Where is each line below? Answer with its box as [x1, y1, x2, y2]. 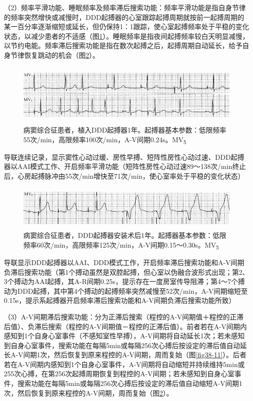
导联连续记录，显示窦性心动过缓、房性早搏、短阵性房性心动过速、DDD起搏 [4, 151, 245, 162]
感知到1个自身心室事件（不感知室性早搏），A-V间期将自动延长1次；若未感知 [4, 331, 245, 341]
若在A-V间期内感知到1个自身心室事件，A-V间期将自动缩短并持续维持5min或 [4, 359, 245, 369]
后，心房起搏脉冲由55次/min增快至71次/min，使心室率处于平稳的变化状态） [4, 171, 245, 181]
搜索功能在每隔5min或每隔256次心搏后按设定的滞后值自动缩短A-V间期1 [17, 378, 242, 388]
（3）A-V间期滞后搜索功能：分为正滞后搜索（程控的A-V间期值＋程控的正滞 [4, 311, 244, 321]
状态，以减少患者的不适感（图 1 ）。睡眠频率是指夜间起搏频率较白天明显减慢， [4, 31, 249, 41]
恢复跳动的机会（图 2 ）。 [24, 50, 99, 60]
